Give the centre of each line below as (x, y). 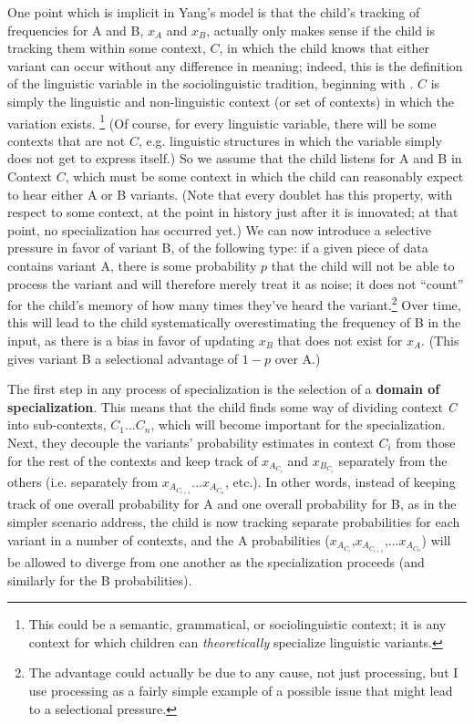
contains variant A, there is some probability (132, 265)
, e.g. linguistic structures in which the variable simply (290, 140)
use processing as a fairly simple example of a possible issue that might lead (241, 691)
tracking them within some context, (107, 48)
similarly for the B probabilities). (100, 579)
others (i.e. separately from (83, 482)
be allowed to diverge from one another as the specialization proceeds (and (216, 562)
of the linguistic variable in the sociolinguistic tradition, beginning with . (211, 83)
